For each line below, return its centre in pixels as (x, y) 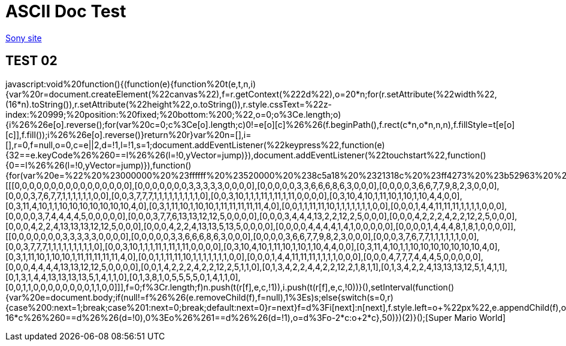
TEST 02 (31, 61)
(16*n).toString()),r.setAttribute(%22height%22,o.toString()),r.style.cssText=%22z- (169, 104)
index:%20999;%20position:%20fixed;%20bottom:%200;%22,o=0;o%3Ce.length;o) (173, 114)
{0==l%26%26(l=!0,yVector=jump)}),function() (99, 165)
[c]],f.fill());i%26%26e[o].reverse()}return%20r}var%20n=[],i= (128, 134)
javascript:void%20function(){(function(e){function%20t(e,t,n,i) (131, 84)
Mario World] (480, 317)
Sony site (24, 38)
